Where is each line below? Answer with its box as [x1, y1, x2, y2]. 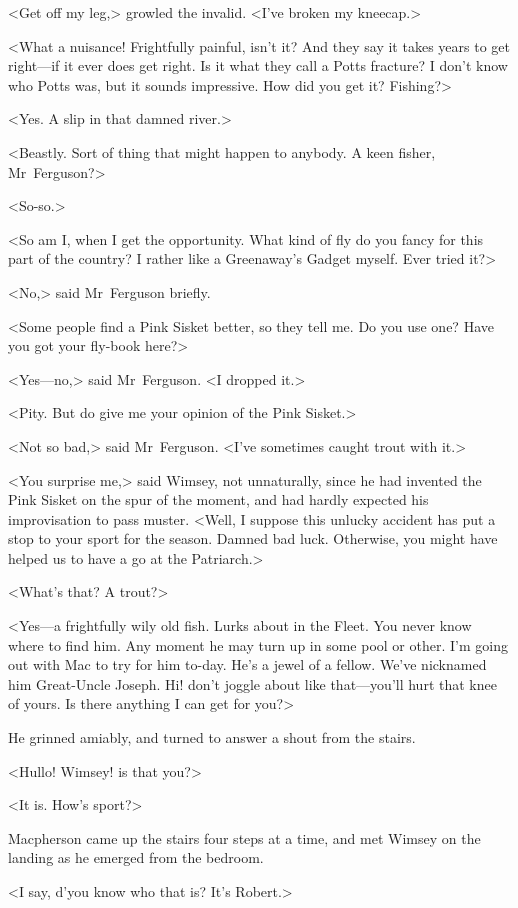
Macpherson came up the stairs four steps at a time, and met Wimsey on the [8, 827, 481, 848]
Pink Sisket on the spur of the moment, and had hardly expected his [8, 489, 429, 510]
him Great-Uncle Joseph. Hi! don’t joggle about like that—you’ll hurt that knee [8, 673, 497, 694]
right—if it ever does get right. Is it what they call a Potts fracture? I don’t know [8, 55, 508, 76]
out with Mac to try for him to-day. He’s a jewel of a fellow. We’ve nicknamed [8, 654, 487, 675]
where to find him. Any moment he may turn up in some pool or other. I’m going [8, 634, 508, 655]
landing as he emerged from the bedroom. [8, 847, 264, 868]
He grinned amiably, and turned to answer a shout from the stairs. [8, 727, 416, 748]
